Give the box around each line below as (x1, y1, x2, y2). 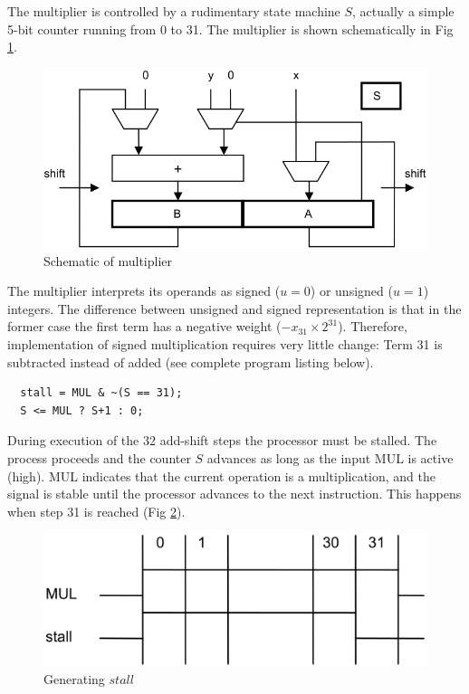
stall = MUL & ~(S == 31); (20, 386, 183, 400)
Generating (43, 670, 105, 689)
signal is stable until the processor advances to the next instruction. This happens (7, 484, 462, 503)
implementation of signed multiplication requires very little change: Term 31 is (7, 335, 443, 353)
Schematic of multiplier (43, 251, 172, 270)
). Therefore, (338, 317, 407, 336)
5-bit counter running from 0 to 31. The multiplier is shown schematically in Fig (7, 19, 454, 38)
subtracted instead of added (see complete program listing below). (7, 352, 374, 371)
